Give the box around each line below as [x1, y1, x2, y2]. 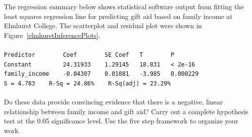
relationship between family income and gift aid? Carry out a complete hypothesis [4, 106, 249, 116]
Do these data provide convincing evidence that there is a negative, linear [4, 97, 223, 107]
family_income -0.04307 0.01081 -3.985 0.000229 [4, 70, 199, 78]
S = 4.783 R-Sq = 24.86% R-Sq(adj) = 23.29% [4, 80, 171, 87]
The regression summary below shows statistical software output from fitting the [4, 1, 244, 11]
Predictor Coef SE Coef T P [4, 51, 174, 58]
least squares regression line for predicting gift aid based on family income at [4, 11, 233, 21]
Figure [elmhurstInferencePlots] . [4, 30, 101, 40]
